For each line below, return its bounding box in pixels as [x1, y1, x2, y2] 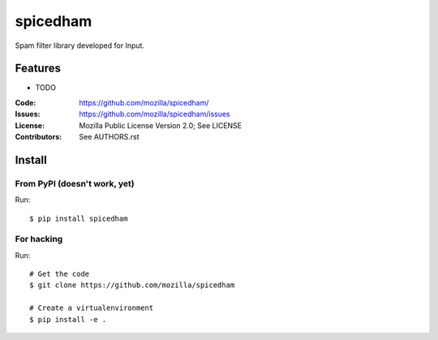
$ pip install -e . [29, 315, 107, 324]
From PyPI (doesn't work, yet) [15, 178, 135, 189]
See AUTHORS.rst [79, 132, 140, 142]
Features [15, 62, 61, 75]
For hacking [15, 234, 63, 245]
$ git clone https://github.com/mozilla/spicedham [29, 281, 235, 290]
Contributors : [15, 132, 62, 142]
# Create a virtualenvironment [29, 303, 154, 312]
